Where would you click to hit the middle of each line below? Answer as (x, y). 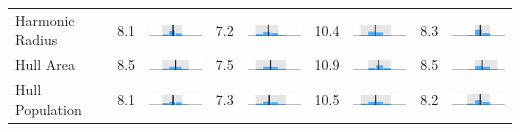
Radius (36, 39)
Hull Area (45, 64)
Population (48, 108)
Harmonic (45, 19)
